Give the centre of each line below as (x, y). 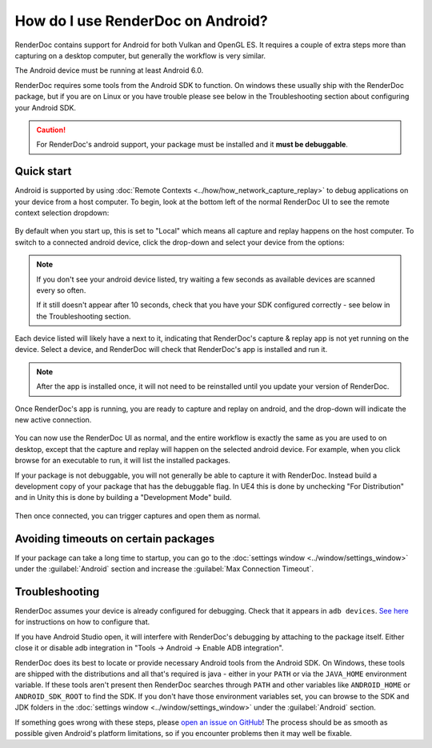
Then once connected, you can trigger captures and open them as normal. (138, 515)
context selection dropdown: (62, 213)
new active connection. (53, 420)
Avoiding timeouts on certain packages (115, 539)
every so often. (61, 290)
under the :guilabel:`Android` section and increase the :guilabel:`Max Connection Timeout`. (164, 569)
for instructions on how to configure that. (82, 622)
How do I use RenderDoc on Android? (141, 21)
